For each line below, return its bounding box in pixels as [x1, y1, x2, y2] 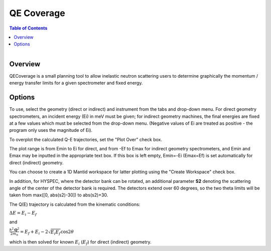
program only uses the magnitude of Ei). [9, 127, 93, 133]
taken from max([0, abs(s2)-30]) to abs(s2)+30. [9, 192, 108, 198]
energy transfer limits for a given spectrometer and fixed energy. [9, 80, 143, 86]
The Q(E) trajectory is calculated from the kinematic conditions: [9, 201, 141, 207]
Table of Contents [9, 25, 48, 31]
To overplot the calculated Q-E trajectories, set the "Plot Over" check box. [9, 136, 163, 142]
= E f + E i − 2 [20, 229, 49, 235]
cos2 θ [60, 229, 74, 234]
